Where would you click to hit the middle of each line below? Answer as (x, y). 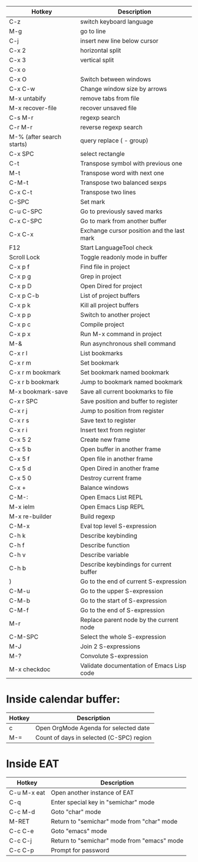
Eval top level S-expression (118, 526)
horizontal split (101, 51)
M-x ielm (22, 507)
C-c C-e (22, 831)
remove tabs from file (110, 98)
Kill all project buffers (110, 305)
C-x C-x (21, 234)
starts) (18, 144)
